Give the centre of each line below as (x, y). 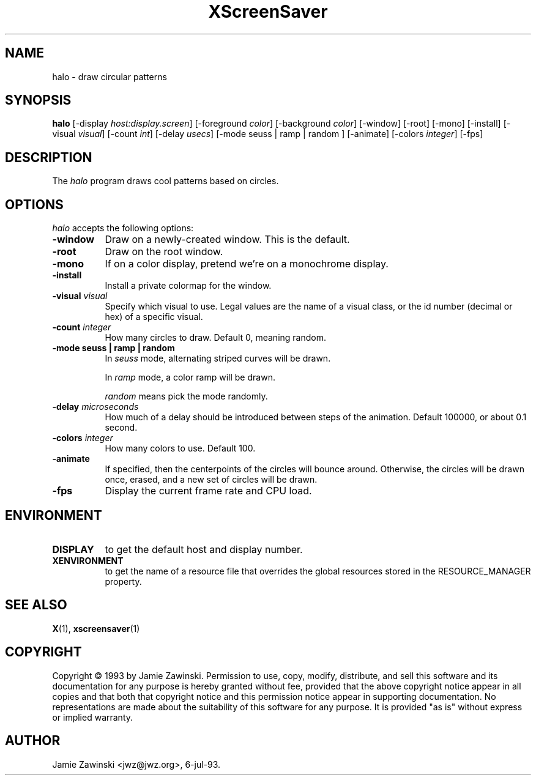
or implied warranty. (93, 717)
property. (123, 581)
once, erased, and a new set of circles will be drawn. (211, 480)
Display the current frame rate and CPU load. (208, 491)
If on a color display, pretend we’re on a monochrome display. (247, 264)
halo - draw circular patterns (110, 76)
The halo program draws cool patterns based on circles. (166, 181)
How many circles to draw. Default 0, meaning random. (215, 338)
